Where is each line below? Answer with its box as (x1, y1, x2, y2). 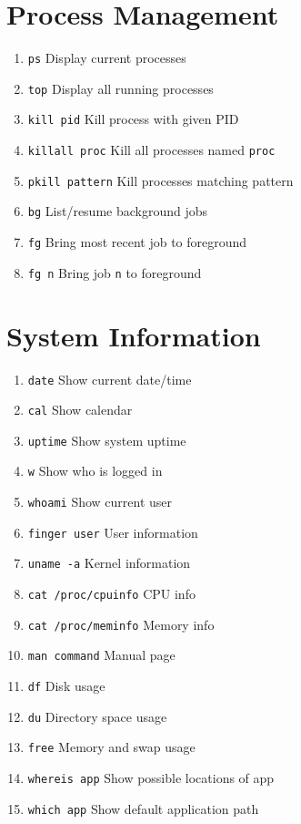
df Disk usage (27, 676, 105, 695)
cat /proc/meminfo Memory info (27, 614, 215, 633)
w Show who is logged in (27, 461, 163, 480)
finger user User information (27, 522, 198, 541)
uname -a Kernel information (27, 553, 191, 572)
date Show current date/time (27, 369, 192, 388)
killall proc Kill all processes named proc (27, 140, 276, 160)
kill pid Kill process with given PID (27, 109, 239, 129)
